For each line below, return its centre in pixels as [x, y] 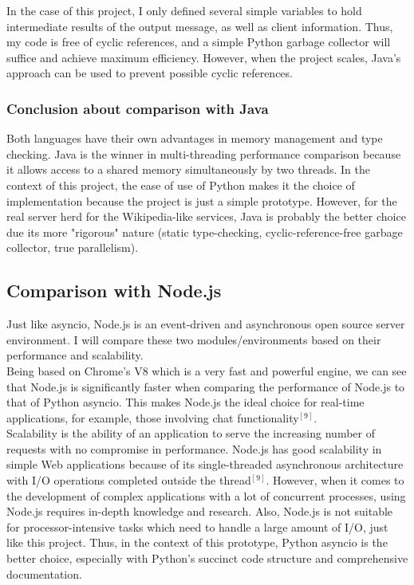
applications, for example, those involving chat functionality [153, 417]
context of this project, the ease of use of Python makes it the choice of [181, 185]
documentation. [44, 573]
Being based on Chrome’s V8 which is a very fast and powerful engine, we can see [207, 370]
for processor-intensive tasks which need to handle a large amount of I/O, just [197, 526]
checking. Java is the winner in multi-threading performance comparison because [204, 153]
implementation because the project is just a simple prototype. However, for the [202, 200]
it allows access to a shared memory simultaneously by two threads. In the [188, 169]
